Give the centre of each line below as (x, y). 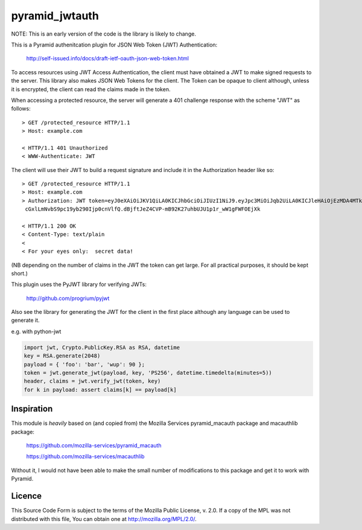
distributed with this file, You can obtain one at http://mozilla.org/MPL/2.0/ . (104, 519)
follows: (21, 109)
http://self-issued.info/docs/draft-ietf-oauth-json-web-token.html (108, 59)
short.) (20, 273)
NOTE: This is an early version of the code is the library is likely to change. (103, 34)
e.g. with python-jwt (36, 331)
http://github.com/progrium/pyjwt (68, 298)
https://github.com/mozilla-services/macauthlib (85, 456)
